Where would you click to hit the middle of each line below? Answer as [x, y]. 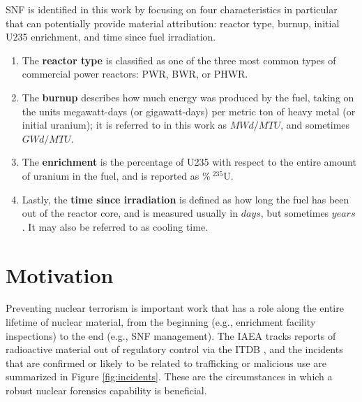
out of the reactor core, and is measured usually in [130, 213]
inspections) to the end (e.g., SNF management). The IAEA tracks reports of [171, 335]
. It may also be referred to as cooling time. [115, 226]
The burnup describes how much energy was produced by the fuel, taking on [188, 97]
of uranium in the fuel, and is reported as [111, 175]
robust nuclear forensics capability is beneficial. [106, 390]
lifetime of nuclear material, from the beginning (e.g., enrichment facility [161, 322]
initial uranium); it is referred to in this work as [125, 125]
